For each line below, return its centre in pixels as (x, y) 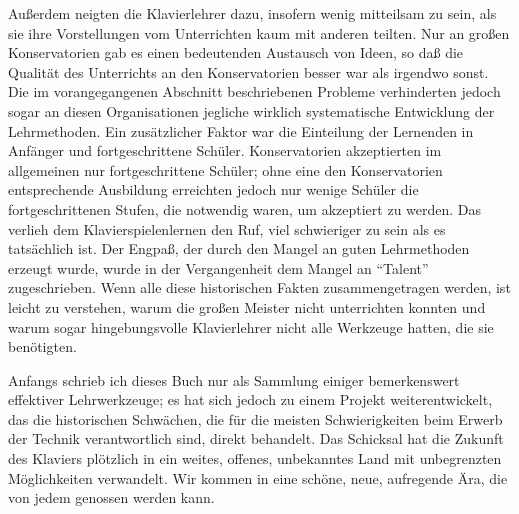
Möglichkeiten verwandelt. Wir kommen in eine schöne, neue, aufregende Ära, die (258, 477)
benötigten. (42, 346)
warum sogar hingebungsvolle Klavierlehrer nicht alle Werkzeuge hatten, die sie (251, 326)
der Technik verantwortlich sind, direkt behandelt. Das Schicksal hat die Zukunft (256, 438)
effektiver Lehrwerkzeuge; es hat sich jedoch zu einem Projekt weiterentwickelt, (250, 399)
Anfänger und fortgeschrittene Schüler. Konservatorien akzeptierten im (225, 150)
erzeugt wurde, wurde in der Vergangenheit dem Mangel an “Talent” (218, 267)
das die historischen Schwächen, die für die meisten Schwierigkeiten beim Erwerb (255, 418)
